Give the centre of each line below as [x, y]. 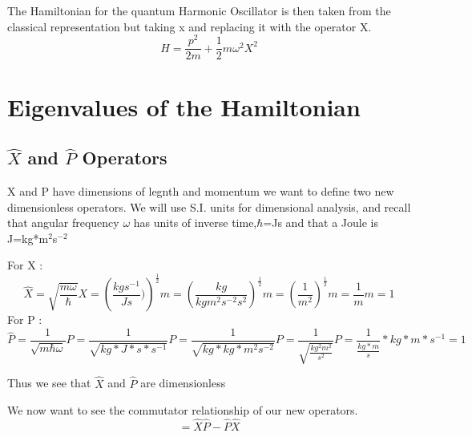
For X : [25, 265]
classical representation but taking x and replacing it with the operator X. [190, 26]
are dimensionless [183, 383]
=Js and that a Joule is [321, 223]
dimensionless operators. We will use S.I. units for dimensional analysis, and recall [209, 206]
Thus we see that [49, 383]
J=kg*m [28, 238]
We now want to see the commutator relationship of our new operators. [183, 410]
